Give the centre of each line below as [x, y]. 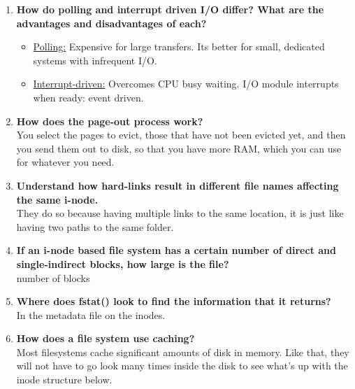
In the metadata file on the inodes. [91, 314]
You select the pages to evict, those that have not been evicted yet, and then [181, 135]
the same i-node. [57, 199]
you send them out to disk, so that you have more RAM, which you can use [179, 148]
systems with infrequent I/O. [95, 60]
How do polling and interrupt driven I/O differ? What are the [170, 9]
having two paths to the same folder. [95, 226]
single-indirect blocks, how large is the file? [123, 263]
